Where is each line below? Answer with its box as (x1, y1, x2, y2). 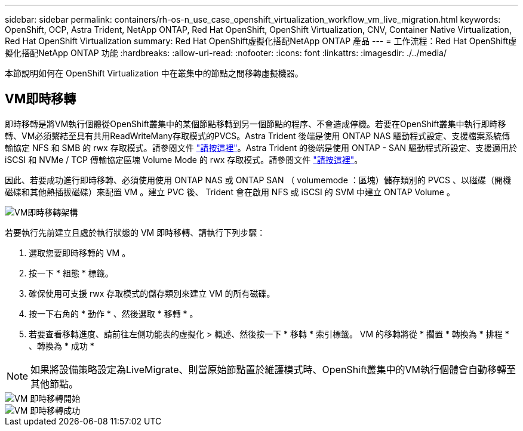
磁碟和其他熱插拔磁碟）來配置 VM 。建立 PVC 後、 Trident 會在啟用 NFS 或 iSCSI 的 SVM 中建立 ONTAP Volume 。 (5, 186, 455, 197)
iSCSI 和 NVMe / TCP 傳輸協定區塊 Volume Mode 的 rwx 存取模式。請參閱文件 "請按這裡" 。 (5, 154, 363, 165)
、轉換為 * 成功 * (29, 340, 94, 351)
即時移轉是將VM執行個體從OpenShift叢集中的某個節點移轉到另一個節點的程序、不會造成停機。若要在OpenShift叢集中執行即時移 (5, 118, 506, 129)
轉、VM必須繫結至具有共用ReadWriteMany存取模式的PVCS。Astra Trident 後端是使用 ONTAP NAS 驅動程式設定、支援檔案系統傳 (5, 130, 510, 141)
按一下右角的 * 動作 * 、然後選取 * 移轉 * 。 (29, 308, 198, 319)
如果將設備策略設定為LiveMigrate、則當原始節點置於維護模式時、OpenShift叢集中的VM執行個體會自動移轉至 (30, 363, 516, 375)
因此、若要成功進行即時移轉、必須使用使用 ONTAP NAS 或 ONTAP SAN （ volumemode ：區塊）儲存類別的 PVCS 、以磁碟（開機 (5, 174, 511, 185)
